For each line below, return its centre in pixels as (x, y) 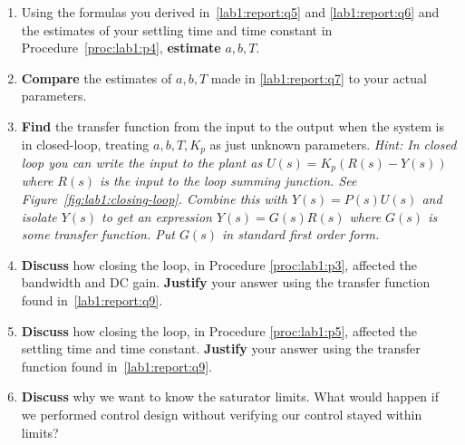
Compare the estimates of (97, 77)
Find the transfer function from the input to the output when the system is (232, 126)
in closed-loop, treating (85, 144)
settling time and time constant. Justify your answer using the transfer (221, 348)
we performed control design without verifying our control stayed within (222, 414)
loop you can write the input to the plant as (142, 163)
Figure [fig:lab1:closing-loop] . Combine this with (154, 199)
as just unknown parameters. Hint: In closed (333, 144)
